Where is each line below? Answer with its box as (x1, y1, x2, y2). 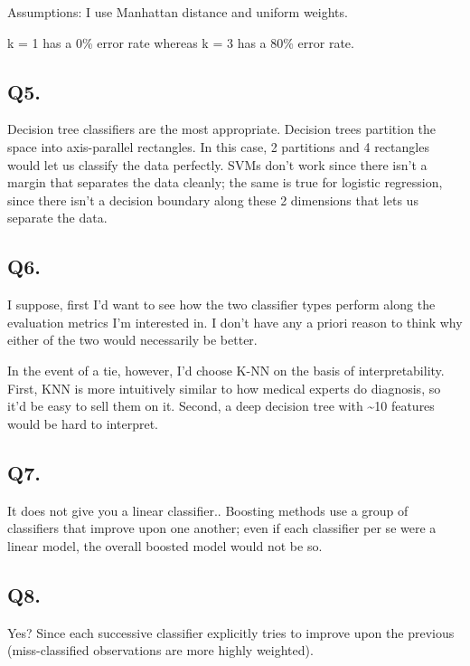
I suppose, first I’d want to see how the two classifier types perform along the (7, 295, 436, 314)
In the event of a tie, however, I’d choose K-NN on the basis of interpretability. (7, 360, 445, 379)
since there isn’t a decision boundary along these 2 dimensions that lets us (7, 190, 418, 209)
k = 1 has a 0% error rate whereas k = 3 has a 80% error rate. (7, 33, 354, 52)
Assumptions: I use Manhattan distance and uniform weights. (7, 3, 348, 21)
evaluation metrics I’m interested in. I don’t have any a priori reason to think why (7, 312, 463, 331)
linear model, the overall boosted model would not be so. (7, 536, 323, 555)
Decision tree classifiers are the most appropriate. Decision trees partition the (7, 119, 437, 138)
